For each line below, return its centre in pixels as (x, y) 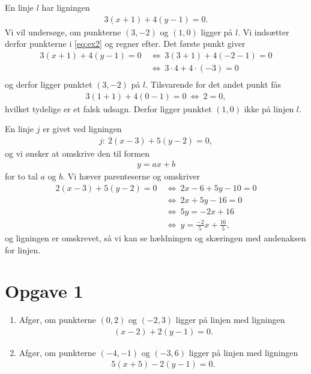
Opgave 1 (44, 291)
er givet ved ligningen (82, 129)
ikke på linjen (269, 108)
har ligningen (66, 7)
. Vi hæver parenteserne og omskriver (131, 176)
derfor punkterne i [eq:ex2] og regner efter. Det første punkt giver (125, 44)
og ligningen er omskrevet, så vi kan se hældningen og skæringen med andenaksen (155, 237)
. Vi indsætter (264, 32)
